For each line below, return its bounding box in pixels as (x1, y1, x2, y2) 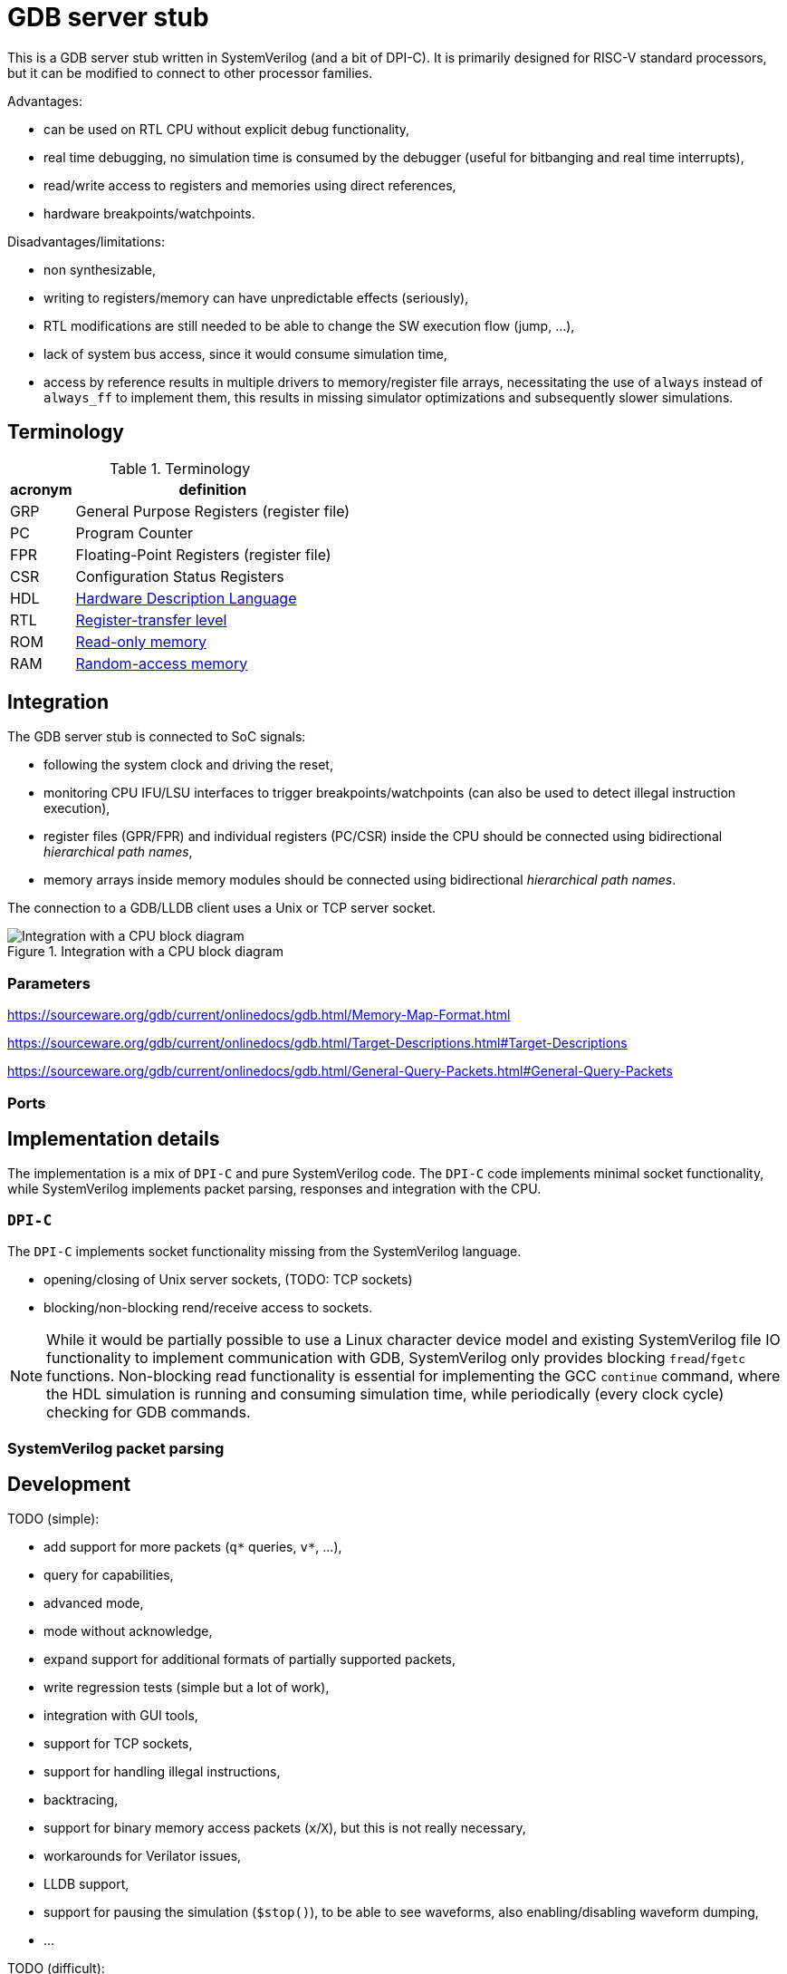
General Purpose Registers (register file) (75, 501, 350, 520)
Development (7, 1472, 131, 1495)
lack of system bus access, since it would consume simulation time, (43, 345, 447, 362)
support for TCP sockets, (43, 1736, 193, 1752)
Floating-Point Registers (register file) (75, 545, 331, 564)
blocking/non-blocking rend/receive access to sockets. (43, 1300, 373, 1316)
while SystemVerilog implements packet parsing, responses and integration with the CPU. (7, 1181, 542, 1197)
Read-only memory (75, 632, 206, 651)
